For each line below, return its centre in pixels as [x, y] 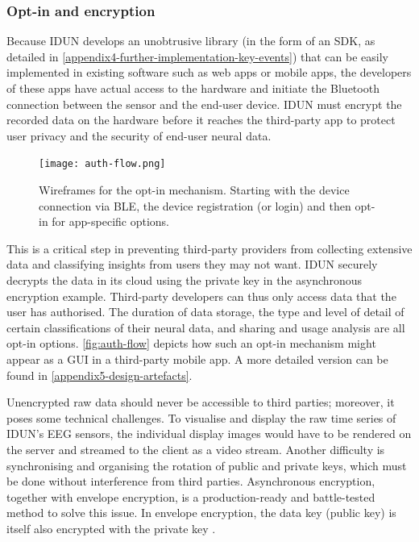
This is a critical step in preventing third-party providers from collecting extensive [209, 248]
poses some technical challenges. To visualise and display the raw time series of [201, 417]
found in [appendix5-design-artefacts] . [100, 375]
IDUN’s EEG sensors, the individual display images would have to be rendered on [209, 434]
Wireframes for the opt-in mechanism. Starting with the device [194, 190]
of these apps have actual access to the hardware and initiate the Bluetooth [193, 88]
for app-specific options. [110, 221]
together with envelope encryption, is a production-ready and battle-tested [191, 496]
